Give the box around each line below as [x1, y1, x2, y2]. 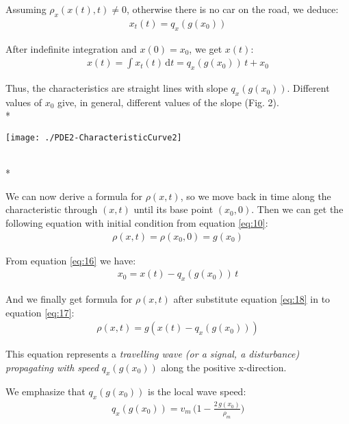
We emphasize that [5, 384, 86, 398]
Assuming [5, 2, 47, 16]
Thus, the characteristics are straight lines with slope [5, 81, 228, 95]
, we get [189, 41, 222, 55]
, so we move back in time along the [180, 188, 331, 203]
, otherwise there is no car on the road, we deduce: [126, 2, 339, 16]
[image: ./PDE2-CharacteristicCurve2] [5, 133, 182, 143]
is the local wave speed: [148, 384, 246, 398]
